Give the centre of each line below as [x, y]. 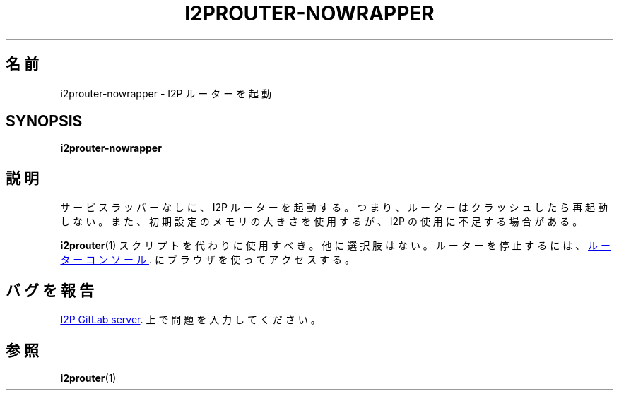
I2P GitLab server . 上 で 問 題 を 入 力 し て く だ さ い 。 [190, 320]
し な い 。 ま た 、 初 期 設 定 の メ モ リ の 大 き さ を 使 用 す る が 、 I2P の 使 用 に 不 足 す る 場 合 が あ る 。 [322, 222]
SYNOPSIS [44, 121]
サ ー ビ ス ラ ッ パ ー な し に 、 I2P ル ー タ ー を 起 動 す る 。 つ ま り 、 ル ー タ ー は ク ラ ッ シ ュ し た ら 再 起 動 [334, 208]
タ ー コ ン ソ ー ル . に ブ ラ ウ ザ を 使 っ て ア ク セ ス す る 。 [207, 260]
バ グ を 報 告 [50, 290]
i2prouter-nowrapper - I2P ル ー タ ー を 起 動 [166, 93]
